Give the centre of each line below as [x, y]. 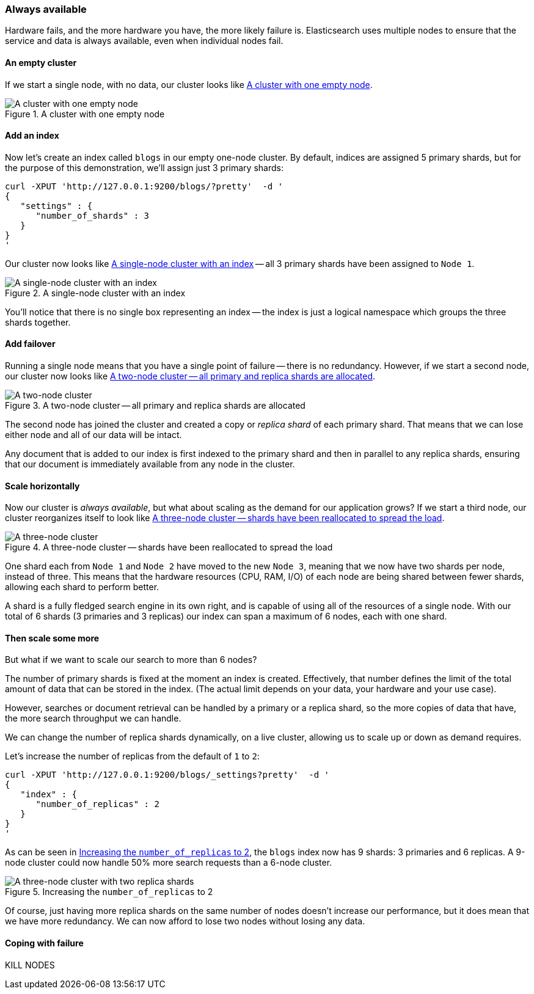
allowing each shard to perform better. [82, 587]
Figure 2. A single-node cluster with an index [95, 293]
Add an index [32, 136]
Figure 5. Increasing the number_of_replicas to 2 [109, 892]
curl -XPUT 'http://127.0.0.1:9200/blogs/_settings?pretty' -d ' [167, 775]
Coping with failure [44, 943]
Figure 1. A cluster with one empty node [85, 114]
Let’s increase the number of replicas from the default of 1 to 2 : [132, 756]
